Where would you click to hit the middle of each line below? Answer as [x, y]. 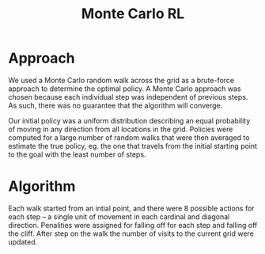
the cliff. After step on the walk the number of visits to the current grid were [131, 233]
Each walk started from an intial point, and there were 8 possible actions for [131, 208]
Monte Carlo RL [133, 14]
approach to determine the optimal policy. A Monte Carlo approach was [125, 89]
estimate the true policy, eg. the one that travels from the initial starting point [133, 146]
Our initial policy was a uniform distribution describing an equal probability [129, 120]
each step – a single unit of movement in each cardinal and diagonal [119, 216]
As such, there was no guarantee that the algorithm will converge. [115, 105]
